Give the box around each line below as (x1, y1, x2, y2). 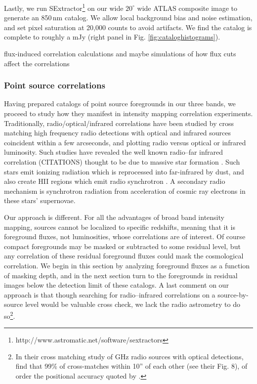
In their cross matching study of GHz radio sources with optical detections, (15, 351, 244, 361)
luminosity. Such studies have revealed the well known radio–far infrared (4, 147, 223, 157)
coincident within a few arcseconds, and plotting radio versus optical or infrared (4, 137, 246, 147)
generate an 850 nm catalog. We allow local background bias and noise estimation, (4, 12, 253, 23)
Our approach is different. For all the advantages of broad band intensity (4, 212, 224, 222)
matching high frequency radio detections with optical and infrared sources (4, 128, 231, 138)
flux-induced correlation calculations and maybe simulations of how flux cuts (4, 48, 236, 59)
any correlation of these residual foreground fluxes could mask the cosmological (4, 251, 244, 261)
